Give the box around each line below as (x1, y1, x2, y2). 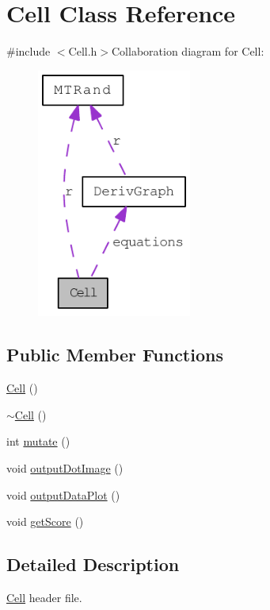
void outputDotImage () (6, 460, 124, 477)
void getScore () (6, 513, 84, 530)
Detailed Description (6, 552, 180, 577)
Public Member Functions (6, 342, 223, 367)
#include (6, 43, 51, 60)
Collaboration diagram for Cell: (112, 43, 264, 60)
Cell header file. (6, 589, 82, 606)
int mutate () (6, 433, 70, 450)
